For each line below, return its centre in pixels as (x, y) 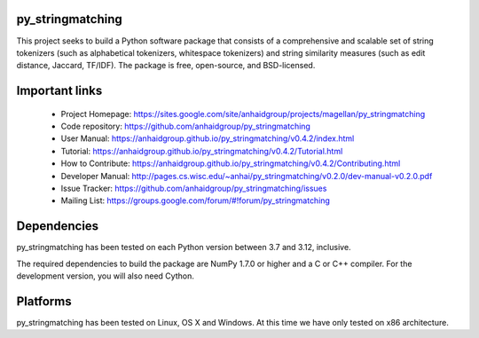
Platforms (44, 301)
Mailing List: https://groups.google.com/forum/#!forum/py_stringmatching (195, 200)
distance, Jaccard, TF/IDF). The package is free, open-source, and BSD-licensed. (166, 66)
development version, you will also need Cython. (105, 276)
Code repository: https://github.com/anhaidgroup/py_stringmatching (185, 126)
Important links (59, 91)
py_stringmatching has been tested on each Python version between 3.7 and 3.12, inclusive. (184, 248)
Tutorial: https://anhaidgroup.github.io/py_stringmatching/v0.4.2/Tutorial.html (202, 151)
